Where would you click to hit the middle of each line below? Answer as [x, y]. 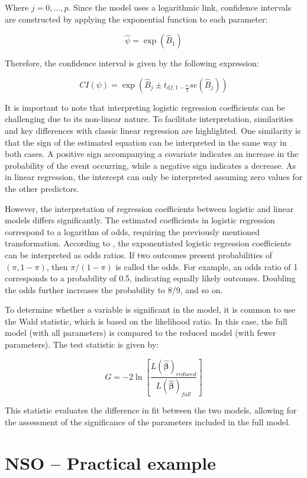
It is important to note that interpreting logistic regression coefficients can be [145, 107]
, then [57, 266]
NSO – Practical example [110, 462]
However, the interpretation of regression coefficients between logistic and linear [149, 208]
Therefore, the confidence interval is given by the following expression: [132, 63]
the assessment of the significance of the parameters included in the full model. [148, 421]
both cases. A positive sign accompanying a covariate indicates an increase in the [152, 154]
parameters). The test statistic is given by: [82, 344]
